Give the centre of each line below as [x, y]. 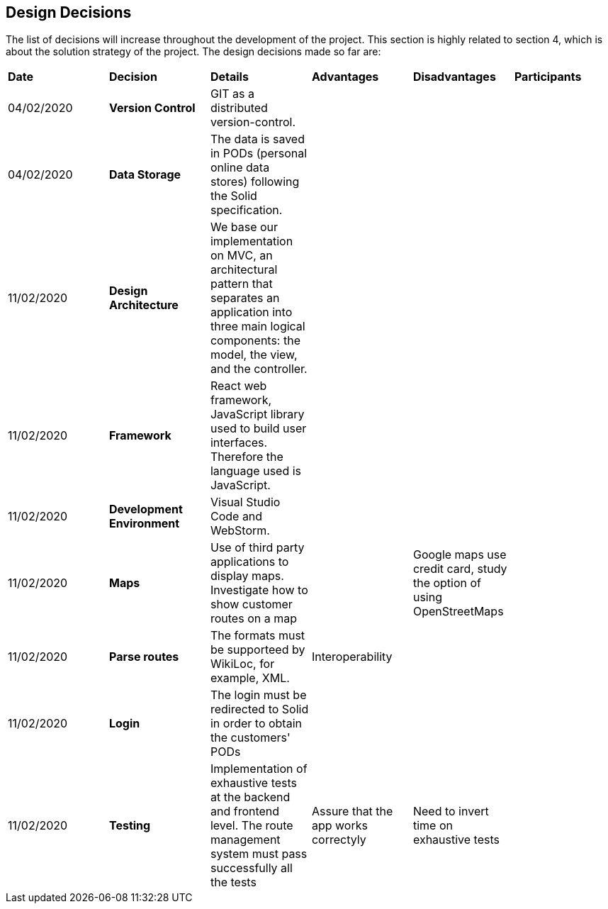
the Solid [233, 196]
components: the [255, 341]
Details [229, 77]
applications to [249, 562]
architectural [244, 270]
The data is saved [257, 139]
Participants [548, 77]
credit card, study [460, 569]
